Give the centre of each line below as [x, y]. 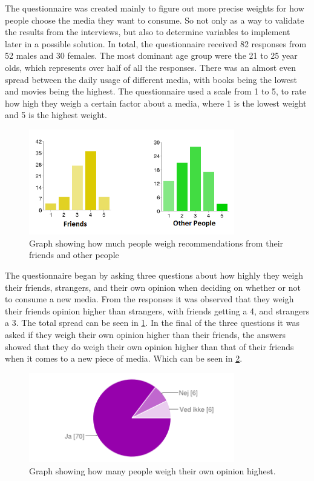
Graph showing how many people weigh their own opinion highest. [152, 470]
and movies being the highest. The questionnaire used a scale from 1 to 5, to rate [155, 91]
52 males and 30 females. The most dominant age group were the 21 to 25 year [151, 55]
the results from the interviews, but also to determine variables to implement [148, 32]
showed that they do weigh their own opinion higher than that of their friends [149, 346]
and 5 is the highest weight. [56, 115]
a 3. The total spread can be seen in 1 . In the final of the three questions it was [152, 323]
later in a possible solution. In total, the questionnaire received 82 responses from [156, 43]
